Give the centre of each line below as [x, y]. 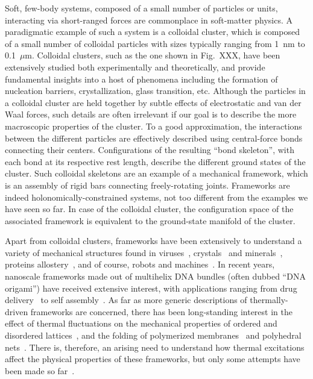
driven [17, 311]
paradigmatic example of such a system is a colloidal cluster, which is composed [153, 32]
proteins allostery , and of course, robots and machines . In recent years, [140, 264]
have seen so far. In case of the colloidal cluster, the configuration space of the [149, 209]
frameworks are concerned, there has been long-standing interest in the [161, 311]
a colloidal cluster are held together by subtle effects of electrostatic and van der [153, 102]
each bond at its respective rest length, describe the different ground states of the [155, 161]
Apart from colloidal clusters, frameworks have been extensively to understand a [153, 241]
